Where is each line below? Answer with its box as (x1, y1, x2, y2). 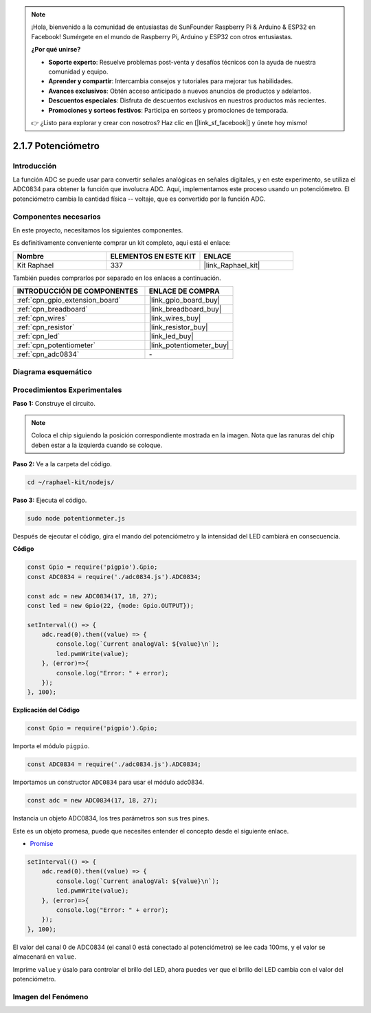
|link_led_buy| (148, 331, 194, 341)
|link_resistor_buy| (148, 323, 209, 332)
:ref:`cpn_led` (16, 331, 60, 341)
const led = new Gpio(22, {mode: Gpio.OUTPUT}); (27, 602, 194, 609)
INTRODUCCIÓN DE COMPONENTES (16, 286, 139, 296)
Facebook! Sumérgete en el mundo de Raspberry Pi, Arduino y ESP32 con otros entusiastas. (31, 32, 293, 41)
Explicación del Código (12, 706, 80, 715)
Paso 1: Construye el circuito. (12, 400, 95, 408)
